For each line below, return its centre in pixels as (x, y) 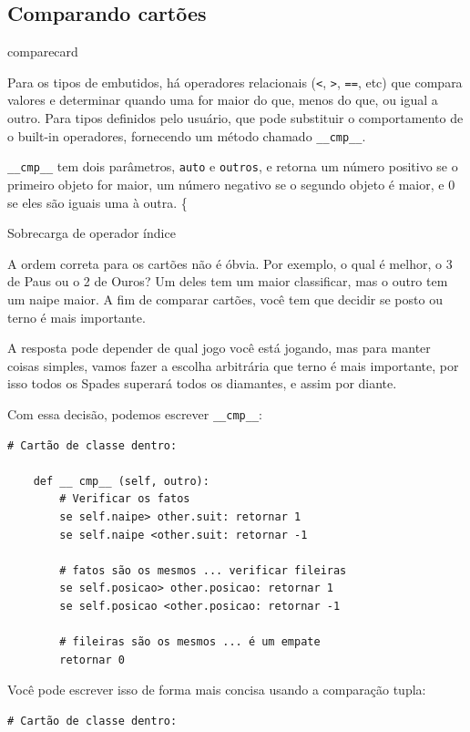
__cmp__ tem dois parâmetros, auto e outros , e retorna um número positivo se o (233, 166)
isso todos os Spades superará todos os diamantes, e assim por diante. (202, 383)
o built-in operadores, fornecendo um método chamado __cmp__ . (187, 135)
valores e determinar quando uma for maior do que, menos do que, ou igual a (223, 100)
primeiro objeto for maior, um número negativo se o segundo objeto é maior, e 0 (231, 184)
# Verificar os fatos (125, 499)
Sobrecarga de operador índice (92, 233)
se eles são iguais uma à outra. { (97, 202)
